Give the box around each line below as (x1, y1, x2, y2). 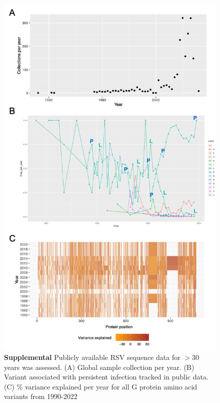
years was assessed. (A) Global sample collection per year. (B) (4, 361, 194, 372)
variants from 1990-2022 (4, 391, 77, 401)
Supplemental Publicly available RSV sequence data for (4, 351, 180, 362)
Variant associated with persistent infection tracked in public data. (4, 371, 208, 382)
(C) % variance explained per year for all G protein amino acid (4, 381, 197, 391)
